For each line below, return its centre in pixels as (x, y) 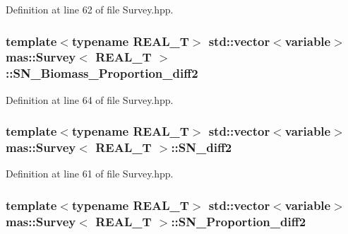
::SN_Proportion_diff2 (239, 221)
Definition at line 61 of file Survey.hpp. (90, 174)
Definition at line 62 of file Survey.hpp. (90, 9)
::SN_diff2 (202, 147)
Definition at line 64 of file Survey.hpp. (90, 99)
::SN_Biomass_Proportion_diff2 (102, 73)
